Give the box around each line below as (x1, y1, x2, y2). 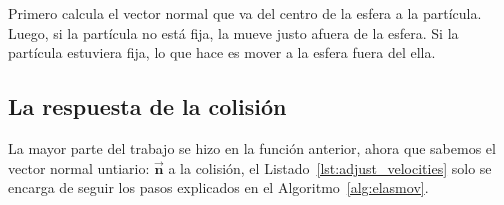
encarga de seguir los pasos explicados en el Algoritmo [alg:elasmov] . (8, 177, 429, 198)
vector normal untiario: (8, 157, 150, 178)
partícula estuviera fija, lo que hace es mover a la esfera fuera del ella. (8, 42, 436, 63)
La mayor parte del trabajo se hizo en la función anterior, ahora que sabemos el (8, 137, 496, 158)
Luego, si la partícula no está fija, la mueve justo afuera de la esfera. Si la (8, 22, 459, 43)
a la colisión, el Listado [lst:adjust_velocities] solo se (168, 157, 492, 178)
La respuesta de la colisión (8, 91, 287, 122)
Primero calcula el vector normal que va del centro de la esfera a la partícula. (8, 3, 482, 23)
